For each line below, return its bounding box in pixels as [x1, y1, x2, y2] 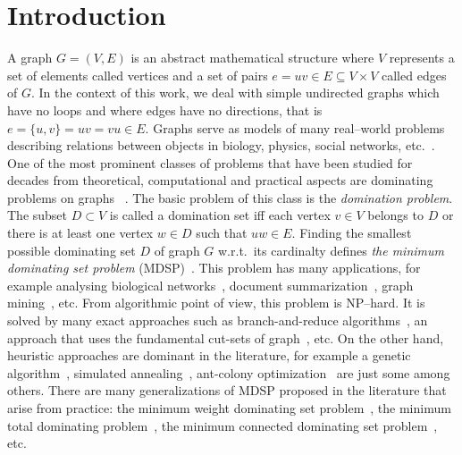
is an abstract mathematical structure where [130, 48, 374, 67]
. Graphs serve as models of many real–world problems [145, 118, 445, 137]
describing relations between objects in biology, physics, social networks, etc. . [7, 136, 435, 155]
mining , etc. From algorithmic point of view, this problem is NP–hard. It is [7, 293, 425, 312]
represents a [389, 48, 455, 67]
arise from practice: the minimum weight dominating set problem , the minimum [7, 399, 451, 417]
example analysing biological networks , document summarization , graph [7, 275, 414, 294]
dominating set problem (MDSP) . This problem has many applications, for [7, 258, 421, 277]
